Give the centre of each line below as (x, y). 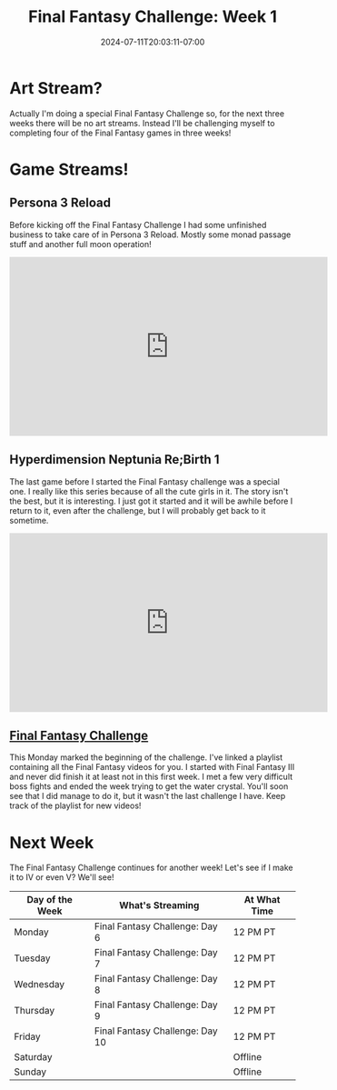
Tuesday (32, 958)
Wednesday (40, 985)
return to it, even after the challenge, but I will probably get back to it (138, 510)
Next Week (52, 842)
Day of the (50, 900)
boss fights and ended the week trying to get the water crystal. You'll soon (149, 786)
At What (262, 900)
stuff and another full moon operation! (80, 244)
